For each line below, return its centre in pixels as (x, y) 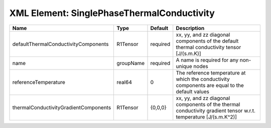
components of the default (207, 41)
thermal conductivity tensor (209, 47)
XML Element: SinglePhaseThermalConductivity (112, 13)
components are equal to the (210, 85)
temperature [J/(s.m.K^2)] (206, 116)
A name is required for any (207, 60)
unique (184, 66)
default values (193, 91)
